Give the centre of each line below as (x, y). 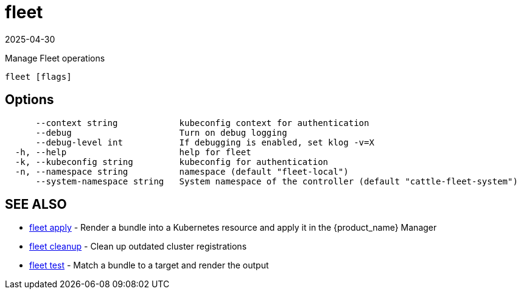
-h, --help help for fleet (133, 152)
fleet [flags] (38, 76)
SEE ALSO (36, 205)
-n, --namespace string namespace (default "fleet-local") (182, 171)
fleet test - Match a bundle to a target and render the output (149, 265)
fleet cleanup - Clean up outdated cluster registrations (138, 247)
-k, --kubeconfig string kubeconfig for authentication (172, 162)
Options (30, 100)
